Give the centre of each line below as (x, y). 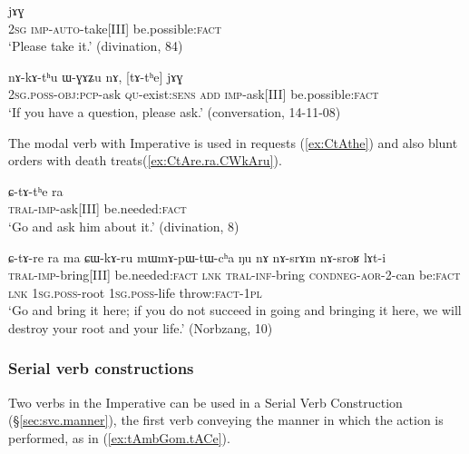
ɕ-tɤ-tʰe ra (36, 190)
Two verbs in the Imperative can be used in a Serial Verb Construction (205, 402)
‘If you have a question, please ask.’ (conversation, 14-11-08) (175, 111)
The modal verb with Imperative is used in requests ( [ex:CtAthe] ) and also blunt (233, 142)
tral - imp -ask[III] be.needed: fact (98, 208)
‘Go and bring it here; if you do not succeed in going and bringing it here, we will (235, 310)
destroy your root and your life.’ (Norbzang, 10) (141, 327)
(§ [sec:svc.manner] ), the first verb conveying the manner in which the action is (226, 420)
